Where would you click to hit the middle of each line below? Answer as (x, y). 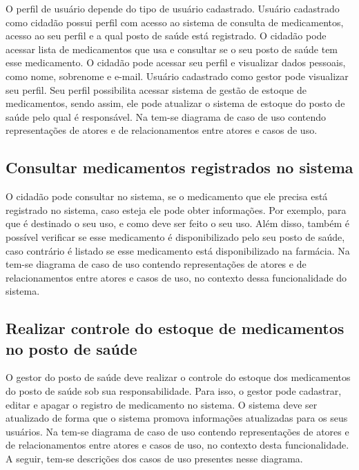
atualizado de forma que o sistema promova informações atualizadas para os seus (177, 418)
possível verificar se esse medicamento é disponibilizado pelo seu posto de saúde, (175, 236)
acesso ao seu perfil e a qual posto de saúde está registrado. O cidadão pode (166, 36)
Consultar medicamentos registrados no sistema (179, 167)
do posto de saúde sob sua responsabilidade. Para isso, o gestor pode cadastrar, (174, 391)
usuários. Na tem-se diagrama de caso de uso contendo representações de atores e (177, 431)
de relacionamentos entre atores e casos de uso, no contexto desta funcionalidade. (177, 445)
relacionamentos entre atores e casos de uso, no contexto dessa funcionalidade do (176, 277)
